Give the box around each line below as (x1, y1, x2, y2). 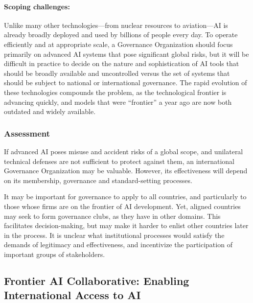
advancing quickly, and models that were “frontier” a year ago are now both (4, 96, 232, 107)
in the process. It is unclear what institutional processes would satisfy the (4, 230, 225, 240)
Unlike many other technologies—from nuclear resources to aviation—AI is (4, 20, 228, 30)
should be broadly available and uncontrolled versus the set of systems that (4, 68, 230, 78)
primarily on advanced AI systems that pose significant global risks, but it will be (4, 48, 249, 59)
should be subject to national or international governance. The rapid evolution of (4, 77, 247, 88)
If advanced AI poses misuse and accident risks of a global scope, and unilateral (4, 146, 243, 156)
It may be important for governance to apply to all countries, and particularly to (4, 191, 247, 202)
